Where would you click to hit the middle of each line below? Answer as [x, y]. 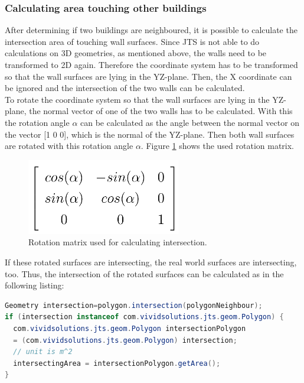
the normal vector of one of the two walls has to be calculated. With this [161, 111]
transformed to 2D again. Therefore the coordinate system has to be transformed [151, 64]
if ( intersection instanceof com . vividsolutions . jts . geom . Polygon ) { [144, 317]
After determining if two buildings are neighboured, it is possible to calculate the [151, 30]
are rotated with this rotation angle [69, 146]
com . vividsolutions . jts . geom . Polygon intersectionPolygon [130, 328]
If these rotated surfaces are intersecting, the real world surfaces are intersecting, [151, 262]
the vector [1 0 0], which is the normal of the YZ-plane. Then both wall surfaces [150, 134]
